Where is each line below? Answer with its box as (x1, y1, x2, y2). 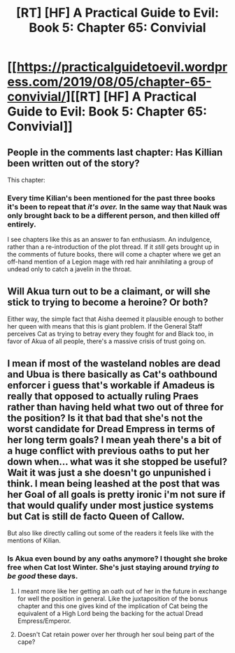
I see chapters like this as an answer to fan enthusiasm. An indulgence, (7, 236, 212, 244)
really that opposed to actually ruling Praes (7, 390, 199, 402)
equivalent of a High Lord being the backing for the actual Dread (17, 610, 204, 618)
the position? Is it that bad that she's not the (7, 412, 203, 424)
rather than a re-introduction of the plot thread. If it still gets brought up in (7, 243, 220, 251)
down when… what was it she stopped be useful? (7, 456, 228, 468)
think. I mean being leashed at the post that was (7, 478, 220, 489)
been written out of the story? (7, 157, 140, 169)
